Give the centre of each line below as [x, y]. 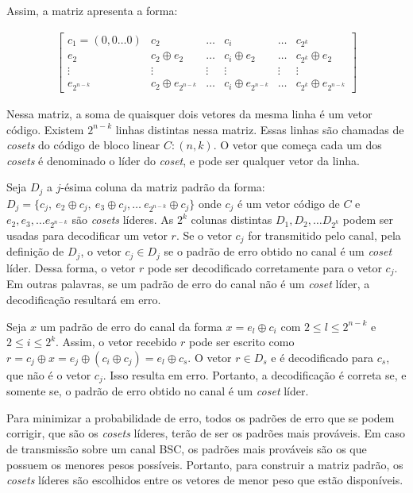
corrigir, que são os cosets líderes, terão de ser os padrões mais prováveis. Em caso [206, 433]
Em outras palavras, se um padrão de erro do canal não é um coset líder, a [188, 284]
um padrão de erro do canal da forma [131, 326]
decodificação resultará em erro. [84, 299]
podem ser [368, 220]
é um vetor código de [288, 203]
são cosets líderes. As [123, 220]
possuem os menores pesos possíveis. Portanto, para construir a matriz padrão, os [205, 464]
